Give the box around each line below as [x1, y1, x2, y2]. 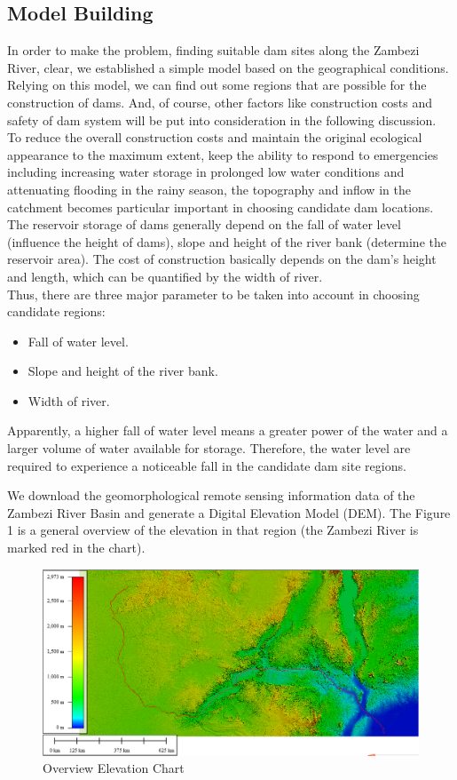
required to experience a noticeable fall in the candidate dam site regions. [7, 456, 406, 474]
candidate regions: [7, 302, 106, 321]
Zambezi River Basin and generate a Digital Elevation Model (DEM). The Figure [7, 503, 451, 521]
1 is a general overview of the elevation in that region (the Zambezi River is [7, 521, 419, 539]
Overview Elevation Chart [43, 759, 185, 777]
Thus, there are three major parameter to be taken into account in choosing [7, 284, 420, 303]
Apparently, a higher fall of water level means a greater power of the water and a [7, 421, 448, 440]
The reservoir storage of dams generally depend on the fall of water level [7, 215, 401, 234]
